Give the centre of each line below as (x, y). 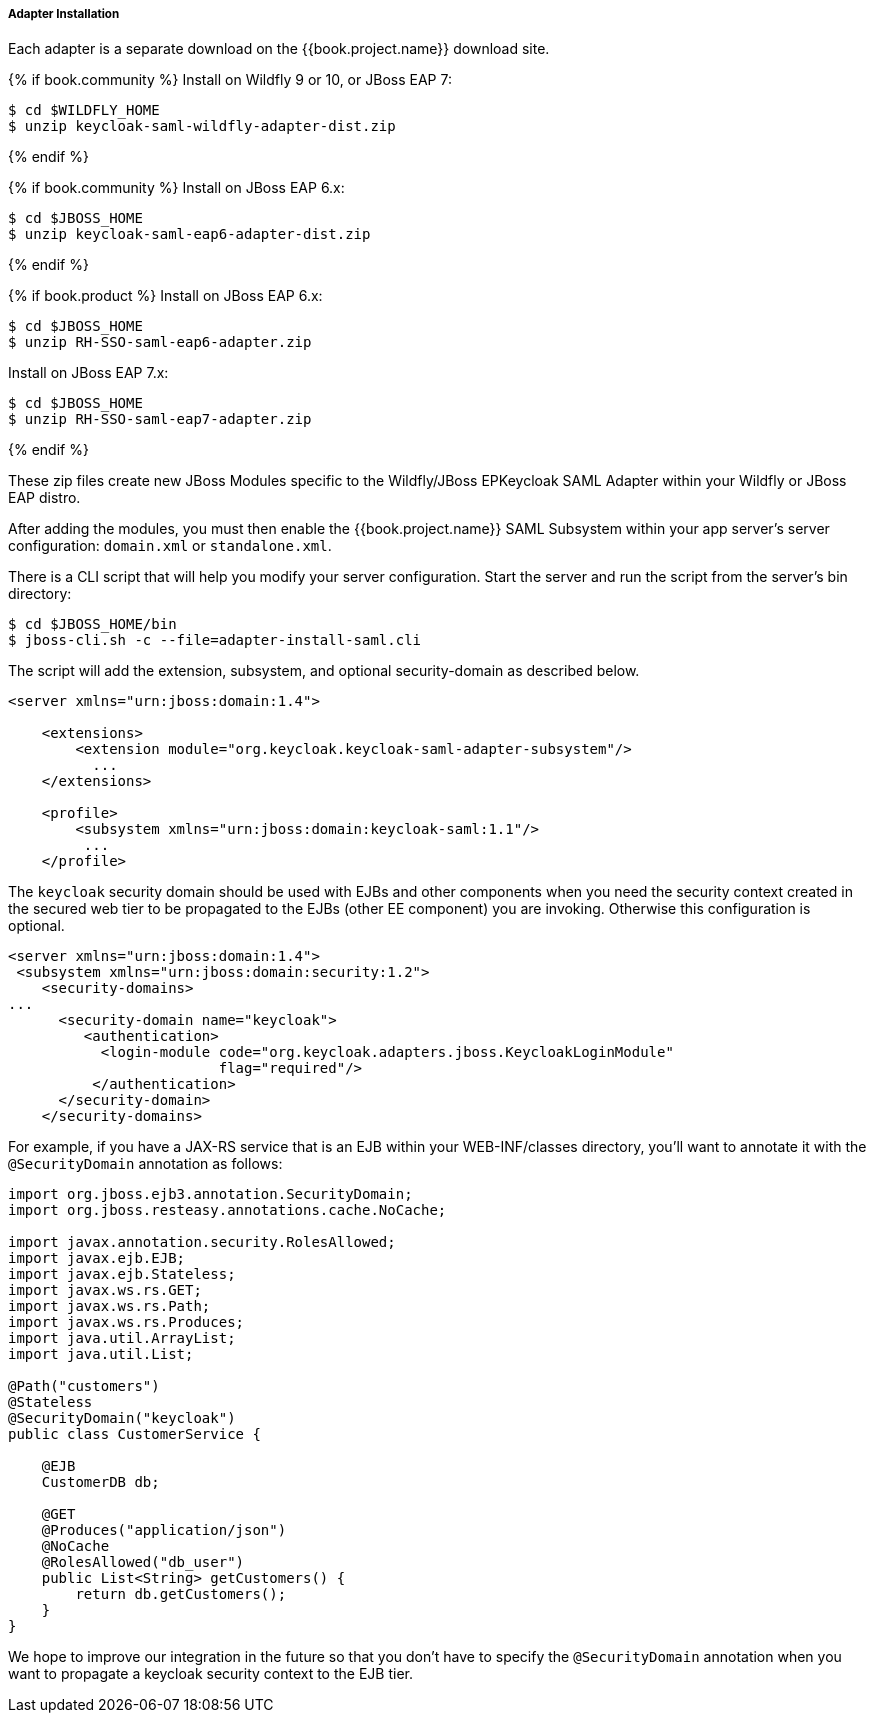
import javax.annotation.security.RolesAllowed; (202, 1242)
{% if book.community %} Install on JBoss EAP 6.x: (176, 188)
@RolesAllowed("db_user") (143, 1562)
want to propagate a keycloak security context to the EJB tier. (210, 1674)
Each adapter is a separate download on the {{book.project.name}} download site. (279, 49)
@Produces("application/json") (164, 1530)
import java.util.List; (101, 1354)
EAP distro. (44, 498)
